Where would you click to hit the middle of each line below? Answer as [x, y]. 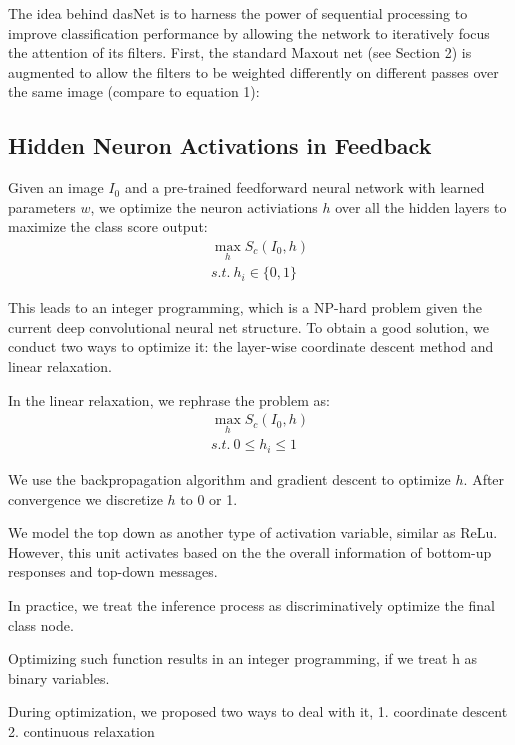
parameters [42, 206]
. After [484, 478]
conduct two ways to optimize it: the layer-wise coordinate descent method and [251, 346]
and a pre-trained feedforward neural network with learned [304, 187]
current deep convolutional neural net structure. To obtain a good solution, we [249, 326]
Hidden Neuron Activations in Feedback [220, 145]
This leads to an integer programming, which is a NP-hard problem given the [245, 307]
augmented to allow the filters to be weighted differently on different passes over [253, 71]
